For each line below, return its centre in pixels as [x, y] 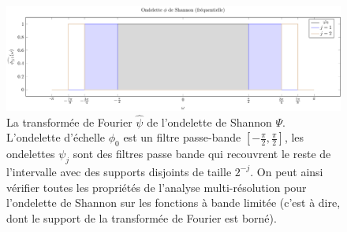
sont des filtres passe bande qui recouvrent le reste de [202, 154]
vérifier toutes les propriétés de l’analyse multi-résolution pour [157, 187]
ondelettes [31, 154]
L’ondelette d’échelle [56, 137]
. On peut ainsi [287, 171]
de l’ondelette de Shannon [209, 122]
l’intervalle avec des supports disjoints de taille [119, 171]
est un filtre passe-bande [182, 137]
